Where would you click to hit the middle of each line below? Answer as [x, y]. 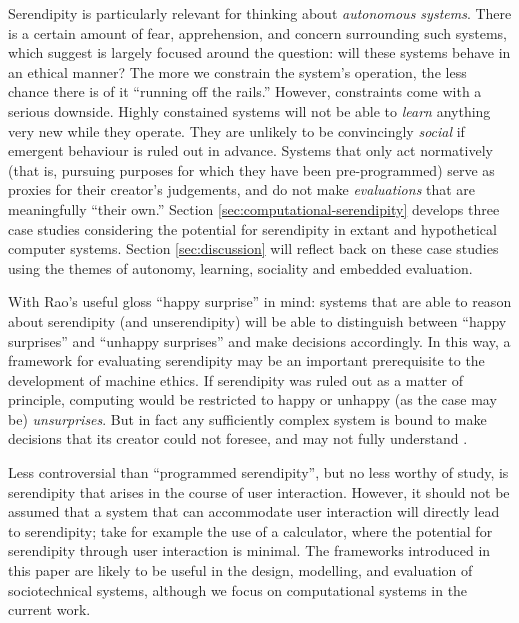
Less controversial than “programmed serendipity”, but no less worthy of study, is [258, 472]
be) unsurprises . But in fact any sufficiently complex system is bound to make [247, 418]
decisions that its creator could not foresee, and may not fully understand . [238, 438]
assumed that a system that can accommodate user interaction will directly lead [254, 511]
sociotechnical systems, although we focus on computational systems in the [238, 589]
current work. [49, 609]
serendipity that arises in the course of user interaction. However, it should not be [259, 491]
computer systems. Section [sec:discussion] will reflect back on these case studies [253, 248]
